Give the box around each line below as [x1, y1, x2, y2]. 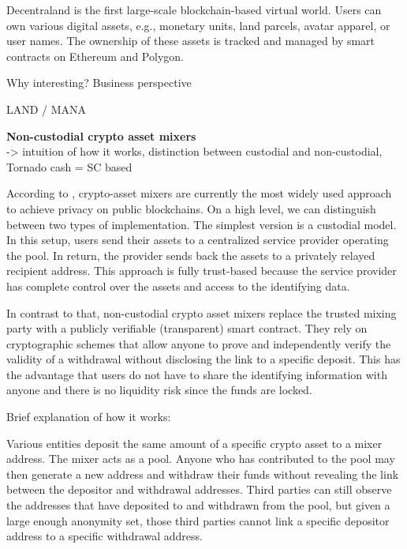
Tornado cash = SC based [6, 158, 133, 175]
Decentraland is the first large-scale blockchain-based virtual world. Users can [6, 2, 382, 17]
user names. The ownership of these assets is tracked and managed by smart [6, 32, 375, 49]
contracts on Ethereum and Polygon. [6, 47, 184, 64]
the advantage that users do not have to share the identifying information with [6, 366, 387, 382]
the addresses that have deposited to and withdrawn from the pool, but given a [6, 497, 390, 513]
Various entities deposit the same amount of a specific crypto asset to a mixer [6, 434, 383, 451]
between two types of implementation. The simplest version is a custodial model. [6, 216, 397, 232]
